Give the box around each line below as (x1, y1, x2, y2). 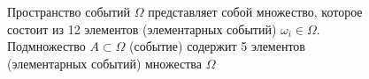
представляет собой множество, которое (148, 3, 363, 20)
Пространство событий (7, 3, 131, 20)
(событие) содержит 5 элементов (129, 37, 305, 55)
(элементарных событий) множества (7, 54, 203, 72)
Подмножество (7, 37, 86, 55)
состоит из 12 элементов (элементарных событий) (7, 19, 277, 38)
